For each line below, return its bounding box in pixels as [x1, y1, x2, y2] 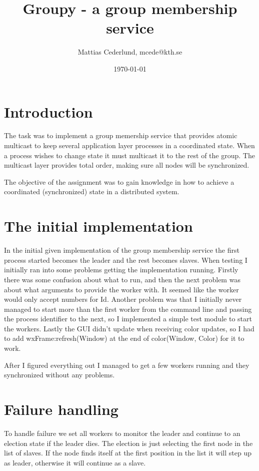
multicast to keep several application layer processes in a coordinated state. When [4, 140, 255, 151]
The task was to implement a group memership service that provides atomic [4, 130, 237, 141]
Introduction [4, 101, 93, 122]
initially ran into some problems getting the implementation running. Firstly [4, 264, 238, 275]
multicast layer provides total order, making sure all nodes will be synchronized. [4, 160, 249, 170]
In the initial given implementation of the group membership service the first [4, 245, 239, 255]
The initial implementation [4, 216, 193, 236]
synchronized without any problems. [4, 369, 115, 380]
